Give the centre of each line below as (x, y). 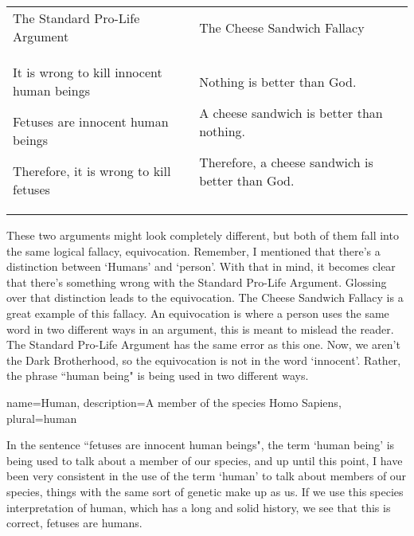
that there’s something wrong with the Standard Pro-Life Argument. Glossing (197, 282)
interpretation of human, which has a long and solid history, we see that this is (199, 507)
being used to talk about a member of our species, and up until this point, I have (205, 460)
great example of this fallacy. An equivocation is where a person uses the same (198, 313)
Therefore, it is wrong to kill (92, 171)
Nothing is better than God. (278, 81)
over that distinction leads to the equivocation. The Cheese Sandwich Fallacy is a (205, 297)
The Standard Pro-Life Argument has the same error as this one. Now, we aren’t (203, 344)
